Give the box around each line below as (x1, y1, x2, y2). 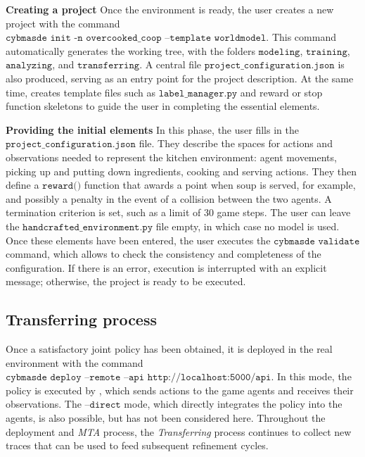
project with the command (6, 15, 120, 30)
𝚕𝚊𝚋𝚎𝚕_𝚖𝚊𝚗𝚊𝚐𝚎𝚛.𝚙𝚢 (158, 88, 238, 99)
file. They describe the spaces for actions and (139, 136, 333, 151)
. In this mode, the (271, 369, 352, 384)
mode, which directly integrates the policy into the (124, 396, 342, 411)
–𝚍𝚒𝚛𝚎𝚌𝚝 (84, 400, 121, 411)
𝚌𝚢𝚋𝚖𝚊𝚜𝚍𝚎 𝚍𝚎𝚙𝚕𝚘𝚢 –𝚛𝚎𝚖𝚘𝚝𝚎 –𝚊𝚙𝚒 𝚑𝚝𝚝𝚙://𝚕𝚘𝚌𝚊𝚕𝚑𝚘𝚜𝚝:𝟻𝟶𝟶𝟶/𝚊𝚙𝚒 (6, 373, 271, 383)
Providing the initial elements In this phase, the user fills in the (6, 122, 299, 137)
